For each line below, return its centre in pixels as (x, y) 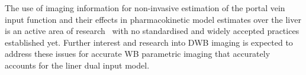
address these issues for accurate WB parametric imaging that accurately (138, 54)
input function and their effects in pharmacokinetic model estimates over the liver (153, 19)
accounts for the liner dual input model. (77, 65)
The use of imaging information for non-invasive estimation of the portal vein (145, 8)
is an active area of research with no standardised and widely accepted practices (152, 31)
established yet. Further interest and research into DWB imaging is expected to (149, 42)
